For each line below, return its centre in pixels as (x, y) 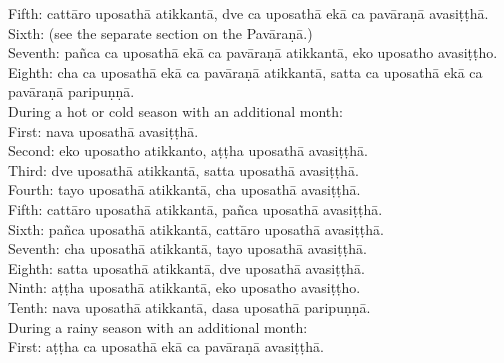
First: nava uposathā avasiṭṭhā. (103, 130)
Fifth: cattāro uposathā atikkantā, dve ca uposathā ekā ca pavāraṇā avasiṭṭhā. (248, 13)
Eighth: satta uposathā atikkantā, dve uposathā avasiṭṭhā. (186, 267)
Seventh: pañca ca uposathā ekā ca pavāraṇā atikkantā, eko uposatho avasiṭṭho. (253, 52)
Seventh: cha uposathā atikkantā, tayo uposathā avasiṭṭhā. (187, 248)
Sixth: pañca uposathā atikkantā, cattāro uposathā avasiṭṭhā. (196, 228)
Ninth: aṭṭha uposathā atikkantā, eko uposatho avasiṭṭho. (184, 287)
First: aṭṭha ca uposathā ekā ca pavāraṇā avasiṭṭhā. (166, 346)
